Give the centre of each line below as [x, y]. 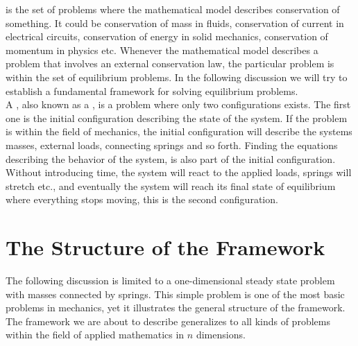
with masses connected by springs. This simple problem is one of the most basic [175, 294]
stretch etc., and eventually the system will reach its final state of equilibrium [171, 185]
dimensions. [221, 335]
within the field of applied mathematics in [95, 335]
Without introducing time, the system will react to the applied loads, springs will [179, 172]
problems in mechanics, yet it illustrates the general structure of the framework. [176, 308]
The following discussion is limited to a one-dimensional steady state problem [170, 280]
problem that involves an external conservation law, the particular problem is [170, 63]
